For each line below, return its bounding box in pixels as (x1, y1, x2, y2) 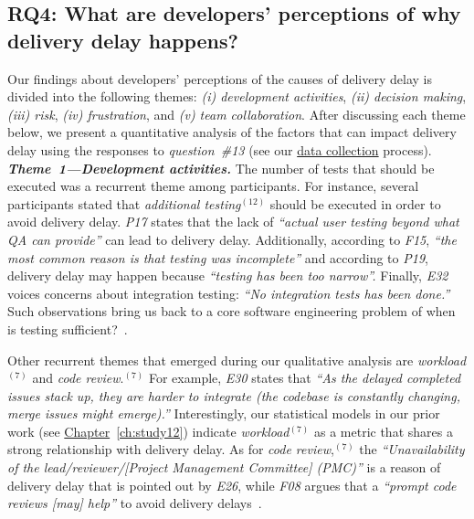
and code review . (32, 368, 124, 387)
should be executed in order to (269, 194, 441, 213)
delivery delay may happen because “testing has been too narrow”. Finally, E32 (7, 266, 448, 285)
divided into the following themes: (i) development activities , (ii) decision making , (7, 87, 467, 106)
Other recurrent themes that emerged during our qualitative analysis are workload (7, 350, 467, 369)
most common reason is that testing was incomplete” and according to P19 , (7, 248, 428, 267)
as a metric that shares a (313, 421, 453, 440)
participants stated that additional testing (7, 194, 241, 213)
